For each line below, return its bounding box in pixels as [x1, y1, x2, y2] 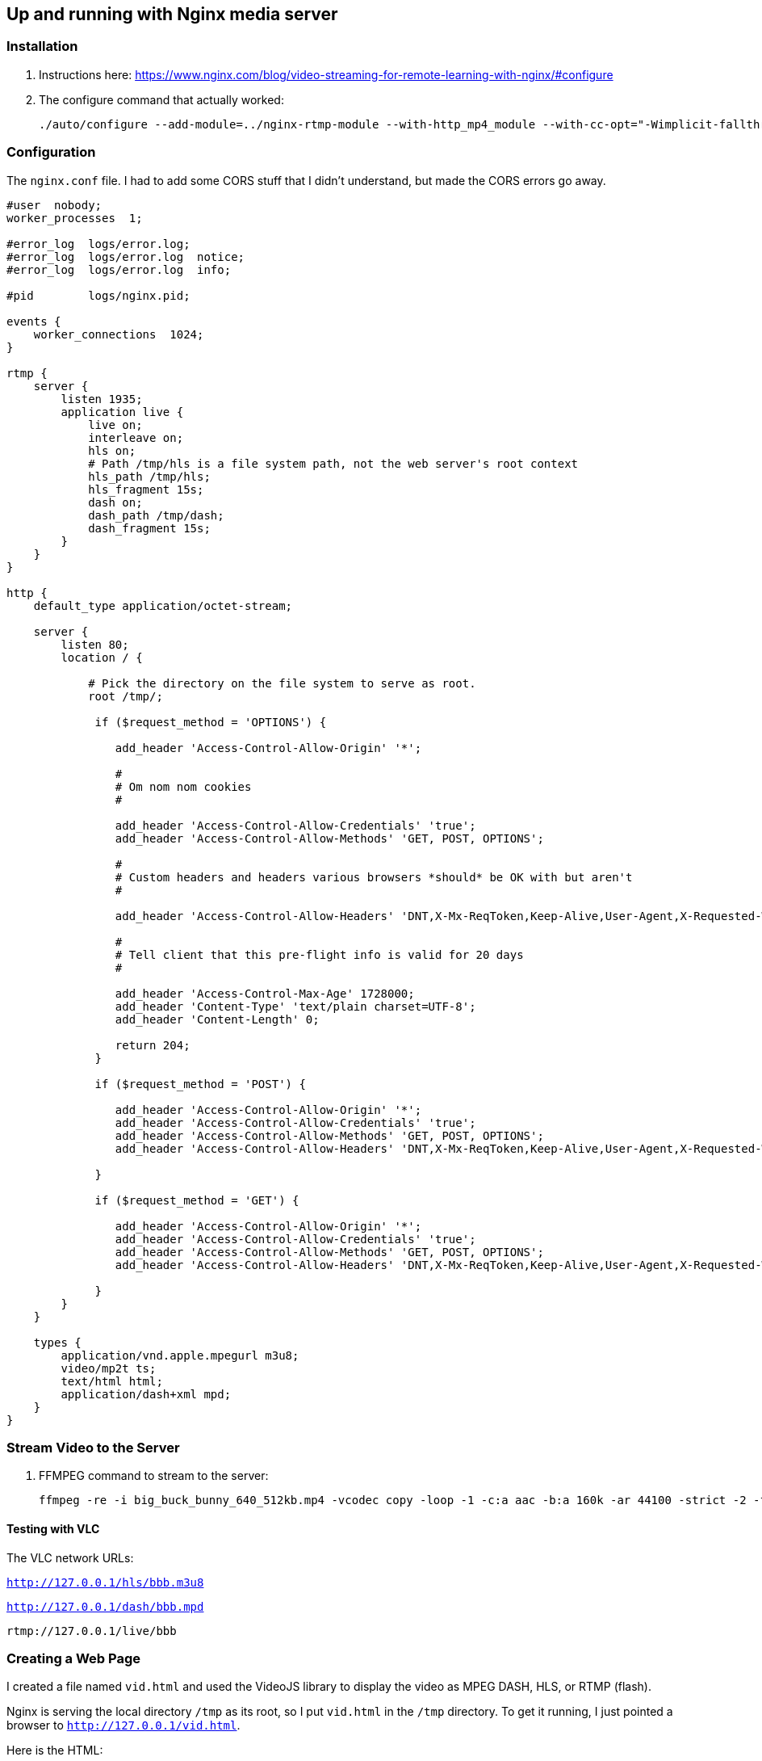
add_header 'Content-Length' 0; [115, 1012, 320, 1026]
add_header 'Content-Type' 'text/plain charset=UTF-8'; [115, 999, 476, 1013]
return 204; [115, 1038, 190, 1052]
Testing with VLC [6, 1521, 100, 1536]
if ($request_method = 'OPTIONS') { [94, 715, 327, 729]
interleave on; [88, 431, 184, 444]
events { [6, 314, 61, 328]
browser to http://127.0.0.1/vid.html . [6, 1718, 241, 1733]
